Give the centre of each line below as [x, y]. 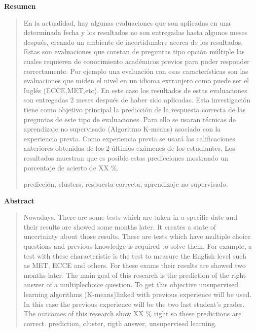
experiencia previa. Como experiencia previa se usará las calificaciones [129, 138]
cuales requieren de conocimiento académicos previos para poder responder [137, 61]
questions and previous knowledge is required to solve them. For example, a [138, 246]
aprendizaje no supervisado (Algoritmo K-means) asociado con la [122, 129]
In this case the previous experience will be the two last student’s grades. [134, 304]
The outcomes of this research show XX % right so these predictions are [132, 314]
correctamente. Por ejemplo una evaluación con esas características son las [136, 71]
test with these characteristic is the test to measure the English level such [135, 255]
